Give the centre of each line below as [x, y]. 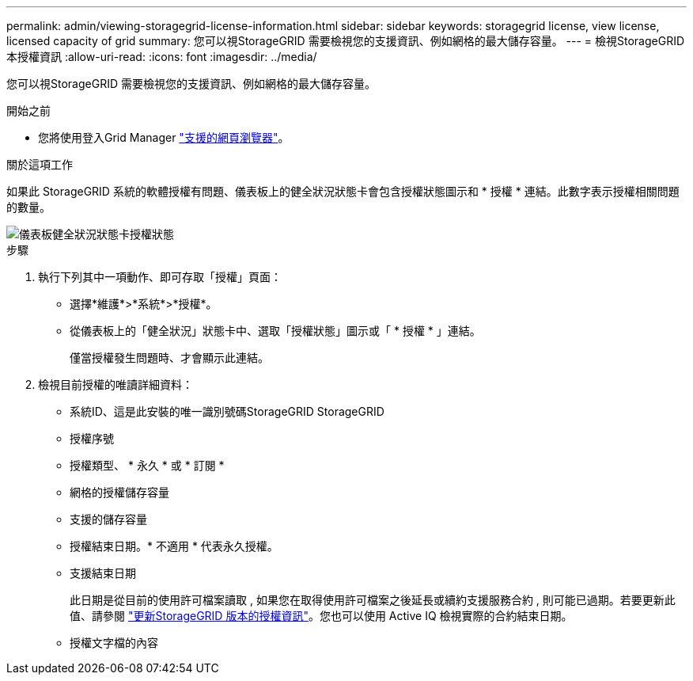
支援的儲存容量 [108, 519]
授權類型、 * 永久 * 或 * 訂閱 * [147, 465]
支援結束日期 [103, 573]
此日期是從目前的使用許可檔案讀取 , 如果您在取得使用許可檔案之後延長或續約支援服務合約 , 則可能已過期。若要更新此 [373, 600]
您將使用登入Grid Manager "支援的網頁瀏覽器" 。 [164, 137]
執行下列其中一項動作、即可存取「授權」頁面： [160, 277]
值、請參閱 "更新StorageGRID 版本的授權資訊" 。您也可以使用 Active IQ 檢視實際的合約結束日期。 [321, 616]
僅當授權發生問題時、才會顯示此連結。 [169, 358]
